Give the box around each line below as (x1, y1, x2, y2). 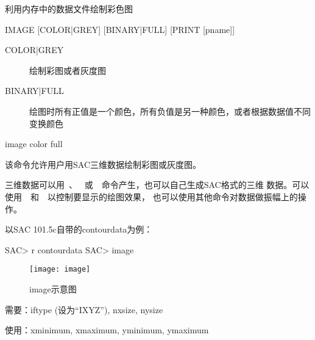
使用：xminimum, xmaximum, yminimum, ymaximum (5, 324, 209, 336)
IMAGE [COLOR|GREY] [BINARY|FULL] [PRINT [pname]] (5, 23, 235, 35)
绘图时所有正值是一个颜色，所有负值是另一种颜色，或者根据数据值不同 (29, 104, 311, 117)
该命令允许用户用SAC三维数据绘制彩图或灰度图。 (5, 157, 201, 170)
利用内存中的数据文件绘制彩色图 (5, 2, 133, 15)
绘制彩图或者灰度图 (29, 63, 106, 76)
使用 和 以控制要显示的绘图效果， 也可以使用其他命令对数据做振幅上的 (5, 190, 298, 203)
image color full (5, 137, 63, 150)
